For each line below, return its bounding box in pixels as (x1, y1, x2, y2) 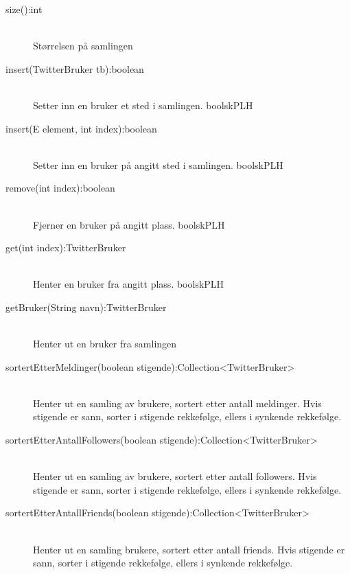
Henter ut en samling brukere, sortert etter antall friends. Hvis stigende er (33, 542, 345, 556)
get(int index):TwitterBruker (5, 240, 126, 255)
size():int (5, 2, 43, 16)
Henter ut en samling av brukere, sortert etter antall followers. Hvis (33, 469, 317, 483)
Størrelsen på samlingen (33, 38, 133, 53)
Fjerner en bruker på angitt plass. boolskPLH (33, 217, 225, 231)
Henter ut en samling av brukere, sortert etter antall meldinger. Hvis (33, 395, 322, 410)
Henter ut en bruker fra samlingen (33, 336, 177, 351)
